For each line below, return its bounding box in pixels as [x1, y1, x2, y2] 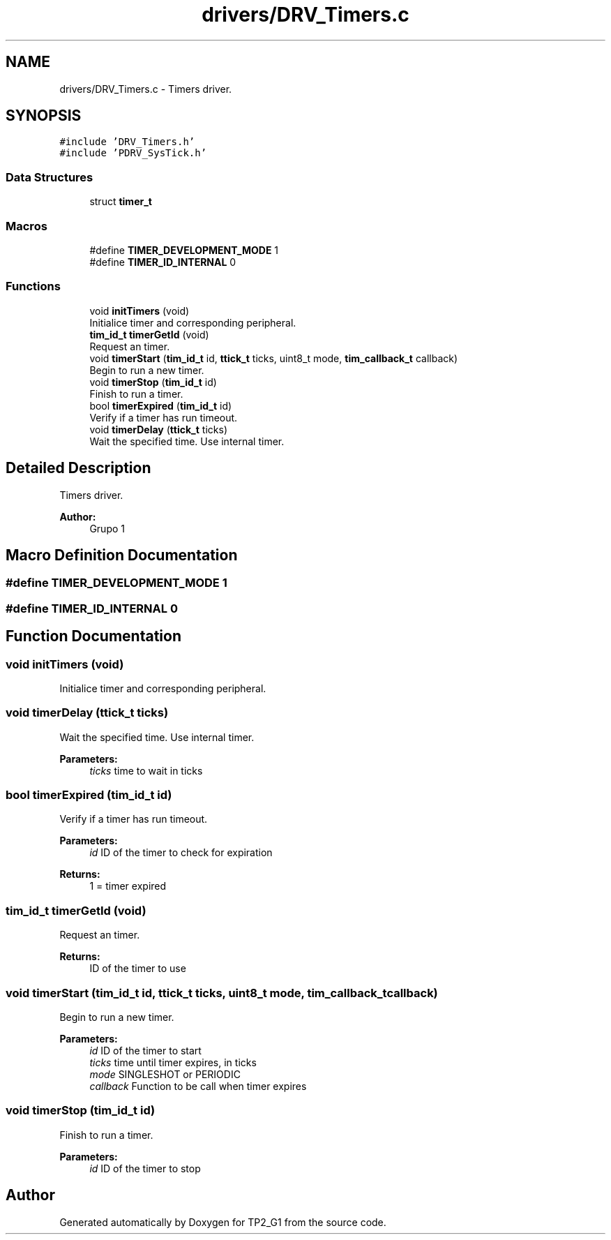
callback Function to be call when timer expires [89, 1080, 307, 1092]
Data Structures [6, 170, 93, 184]
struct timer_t [89, 195, 152, 208]
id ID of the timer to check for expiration [89, 846, 273, 859]
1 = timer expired [89, 880, 167, 892]
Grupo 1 [89, 522, 125, 535]
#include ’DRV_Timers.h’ [59, 136, 195, 148]
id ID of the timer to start [89, 1044, 202, 1056]
